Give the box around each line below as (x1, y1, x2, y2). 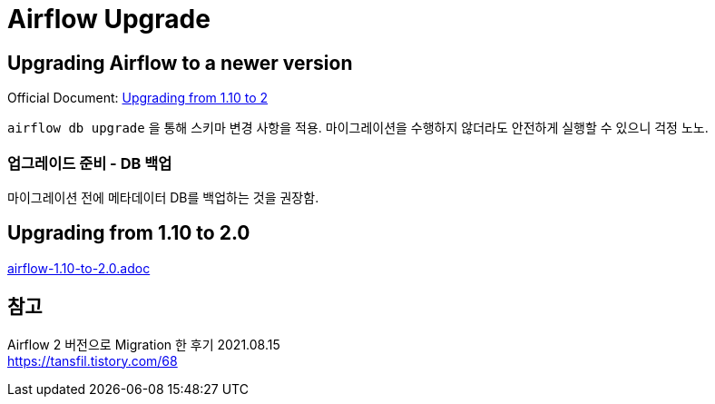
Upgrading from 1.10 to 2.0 (7, 222, 250, 245)
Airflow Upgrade (7, 4, 211, 34)
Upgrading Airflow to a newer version (7, 51, 353, 74)
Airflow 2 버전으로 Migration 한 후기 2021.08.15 (7, 336, 280, 352)
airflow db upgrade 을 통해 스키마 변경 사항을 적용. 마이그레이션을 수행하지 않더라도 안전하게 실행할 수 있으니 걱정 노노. (7, 120, 709, 136)
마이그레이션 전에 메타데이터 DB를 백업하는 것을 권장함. (7, 189, 319, 205)
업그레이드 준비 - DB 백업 (7, 153, 172, 172)
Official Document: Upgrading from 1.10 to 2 (7, 90, 269, 106)
